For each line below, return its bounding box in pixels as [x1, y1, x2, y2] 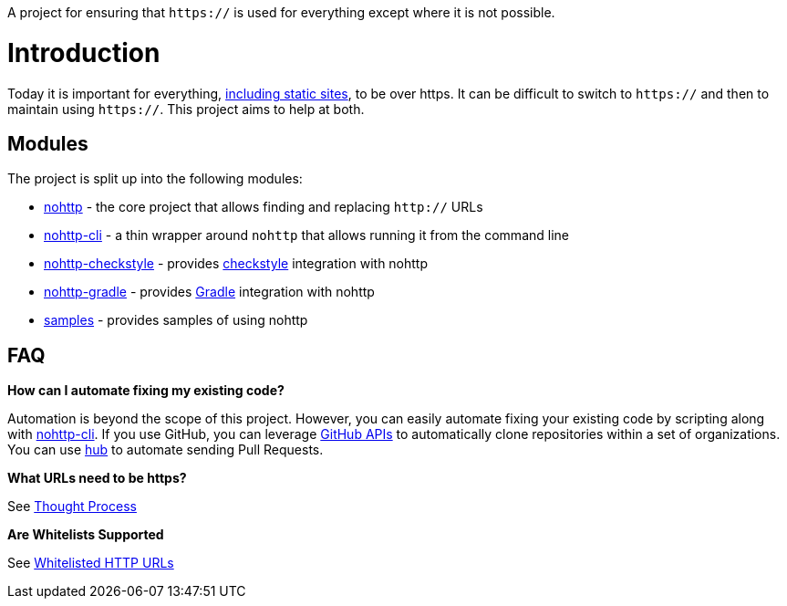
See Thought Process [7, 498, 137, 515]
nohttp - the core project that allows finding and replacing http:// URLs [44, 199, 483, 215]
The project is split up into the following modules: [7, 171, 303, 187]
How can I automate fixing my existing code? [7, 382, 285, 399]
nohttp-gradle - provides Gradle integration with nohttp [44, 284, 375, 300]
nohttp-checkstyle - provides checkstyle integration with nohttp [44, 256, 429, 272]
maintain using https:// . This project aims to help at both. [7, 100, 365, 117]
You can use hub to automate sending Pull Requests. [7, 442, 324, 458]
